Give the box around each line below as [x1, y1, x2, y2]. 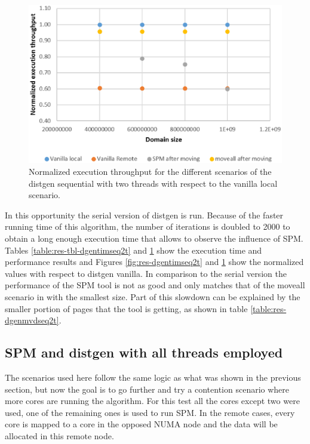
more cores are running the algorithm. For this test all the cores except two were [5, 394, 300, 407]
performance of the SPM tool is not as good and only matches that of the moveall [5, 279, 305, 291]
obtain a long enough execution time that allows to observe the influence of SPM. [5, 232, 303, 244]
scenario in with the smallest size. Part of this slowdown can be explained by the [5, 290, 300, 303]
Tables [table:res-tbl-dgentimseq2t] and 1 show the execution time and [5, 243, 262, 256]
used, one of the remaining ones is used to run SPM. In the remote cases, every [5, 406, 295, 418]
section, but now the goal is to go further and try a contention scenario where [5, 383, 290, 395]
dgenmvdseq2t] [5, 314, 59, 326]
